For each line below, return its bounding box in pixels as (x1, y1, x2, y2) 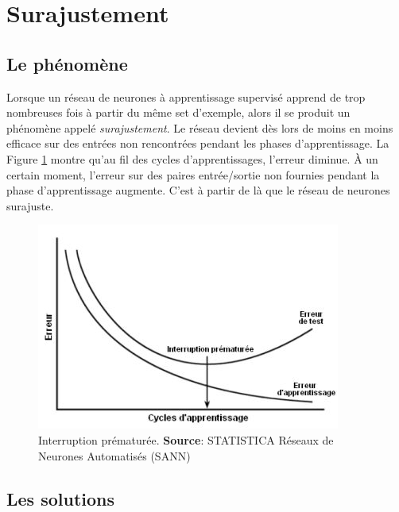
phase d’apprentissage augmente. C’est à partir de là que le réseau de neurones (6, 182, 390, 198)
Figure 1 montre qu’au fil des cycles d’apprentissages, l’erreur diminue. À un (6, 150, 378, 167)
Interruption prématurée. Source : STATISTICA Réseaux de (38, 431, 334, 448)
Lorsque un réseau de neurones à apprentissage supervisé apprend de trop (6, 88, 366, 105)
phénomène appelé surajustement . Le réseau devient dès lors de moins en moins (6, 119, 393, 136)
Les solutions (6, 486, 115, 510)
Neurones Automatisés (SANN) (38, 447, 191, 464)
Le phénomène (6, 51, 128, 75)
